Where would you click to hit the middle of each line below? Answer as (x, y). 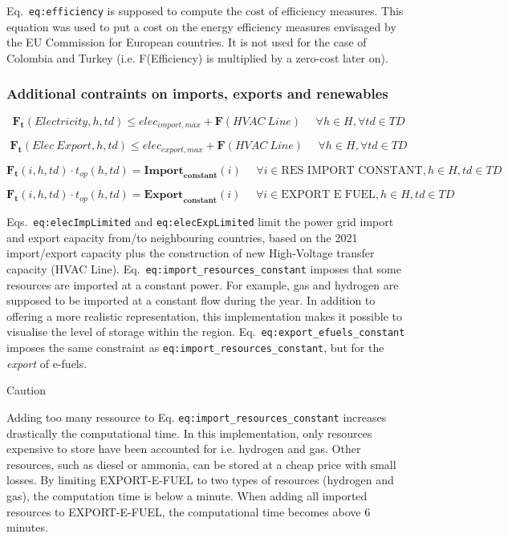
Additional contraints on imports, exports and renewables (197, 93)
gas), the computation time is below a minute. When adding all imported (187, 495)
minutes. (27, 527)
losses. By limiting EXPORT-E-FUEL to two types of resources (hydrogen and (200, 480)
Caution (26, 390)
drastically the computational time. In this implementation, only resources (189, 433)
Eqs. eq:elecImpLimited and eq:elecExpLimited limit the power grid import (200, 222)
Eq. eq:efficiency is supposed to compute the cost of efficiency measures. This (205, 10)
